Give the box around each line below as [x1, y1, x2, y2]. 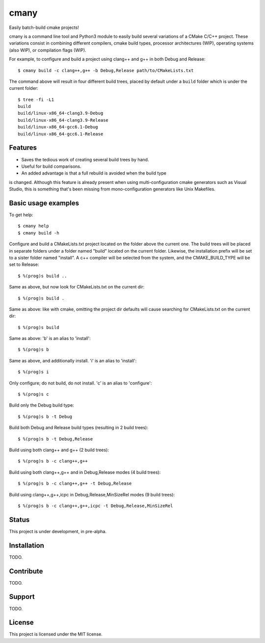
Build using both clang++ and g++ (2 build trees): [9, 447, 109, 453]
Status [9, 515, 30, 524]
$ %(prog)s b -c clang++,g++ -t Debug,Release [18, 481, 132, 487]
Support [9, 592, 35, 601]
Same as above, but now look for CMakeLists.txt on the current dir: [9, 284, 145, 290]
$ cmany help [18, 223, 49, 229]
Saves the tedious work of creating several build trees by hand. [21, 156, 149, 162]
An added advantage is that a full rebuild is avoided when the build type [21, 170, 167, 176]
